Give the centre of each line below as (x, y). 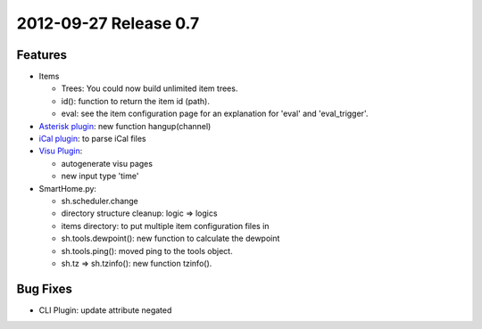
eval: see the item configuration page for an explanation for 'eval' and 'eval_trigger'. (215, 114)
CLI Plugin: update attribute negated (105, 310)
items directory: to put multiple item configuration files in (165, 226)
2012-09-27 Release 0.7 (108, 23)
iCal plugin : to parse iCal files (92, 139)
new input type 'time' (100, 176)
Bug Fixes (45, 288)
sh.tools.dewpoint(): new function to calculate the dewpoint (170, 239)
